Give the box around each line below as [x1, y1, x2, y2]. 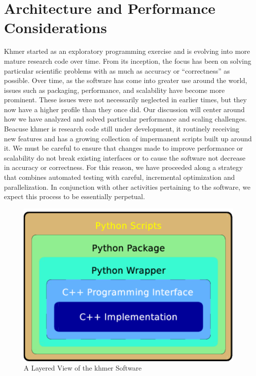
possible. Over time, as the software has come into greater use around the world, [4, 75, 247, 85]
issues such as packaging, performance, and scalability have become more [4, 84, 225, 95]
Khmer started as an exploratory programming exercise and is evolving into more [4, 46, 250, 56]
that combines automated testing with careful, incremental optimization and [4, 172, 235, 182]
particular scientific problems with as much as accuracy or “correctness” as [4, 65, 230, 76]
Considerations [4, 17, 107, 38]
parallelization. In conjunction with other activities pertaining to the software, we [4, 181, 251, 192]
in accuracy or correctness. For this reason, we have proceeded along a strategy [4, 162, 243, 172]
